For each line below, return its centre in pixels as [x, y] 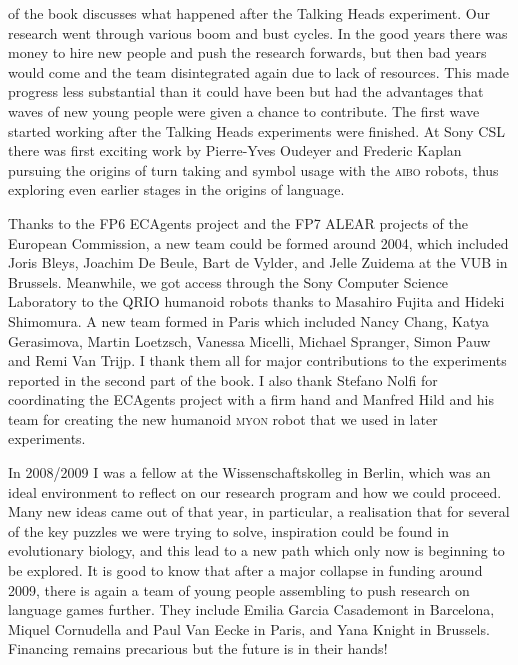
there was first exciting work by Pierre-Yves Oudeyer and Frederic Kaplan [235, 150]
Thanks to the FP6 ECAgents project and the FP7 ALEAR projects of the [238, 222]
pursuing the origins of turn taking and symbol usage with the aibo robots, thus [253, 169]
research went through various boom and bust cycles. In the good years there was [258, 32]
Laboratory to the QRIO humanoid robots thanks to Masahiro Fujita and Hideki [256, 301]
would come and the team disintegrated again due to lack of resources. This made [258, 71]
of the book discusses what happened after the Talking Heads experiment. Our [249, 13]
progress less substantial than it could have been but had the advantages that [246, 91]
